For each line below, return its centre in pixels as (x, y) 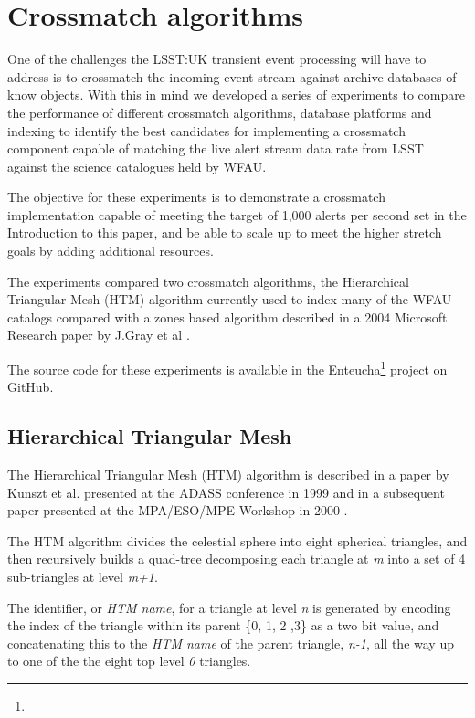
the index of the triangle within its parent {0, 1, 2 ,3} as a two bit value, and (223, 625)
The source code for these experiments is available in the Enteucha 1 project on (227, 368)
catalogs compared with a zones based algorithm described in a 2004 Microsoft (227, 317)
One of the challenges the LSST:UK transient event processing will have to (217, 59)
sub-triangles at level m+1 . (83, 577)
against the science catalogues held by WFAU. (137, 166)
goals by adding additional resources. (111, 251)
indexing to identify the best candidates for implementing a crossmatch (206, 130)
